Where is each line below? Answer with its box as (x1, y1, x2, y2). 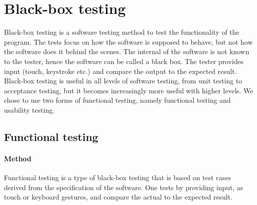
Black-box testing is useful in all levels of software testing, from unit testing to (4, 75, 242, 86)
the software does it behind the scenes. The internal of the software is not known (4, 46, 250, 57)
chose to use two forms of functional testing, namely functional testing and (4, 95, 231, 105)
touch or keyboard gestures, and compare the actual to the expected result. (4, 192, 233, 202)
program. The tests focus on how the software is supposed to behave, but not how (4, 36, 253, 47)
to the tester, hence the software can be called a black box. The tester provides (4, 56, 244, 66)
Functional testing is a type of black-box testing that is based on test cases (4, 172, 231, 183)
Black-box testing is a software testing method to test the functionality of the (4, 27, 240, 37)
